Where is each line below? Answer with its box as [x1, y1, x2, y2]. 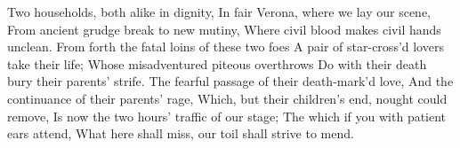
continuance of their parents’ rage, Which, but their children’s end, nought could [7, 89, 448, 107]
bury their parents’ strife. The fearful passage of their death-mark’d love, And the [7, 72, 454, 90]
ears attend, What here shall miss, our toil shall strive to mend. [7, 124, 354, 143]
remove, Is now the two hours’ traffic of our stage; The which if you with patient [7, 106, 447, 125]
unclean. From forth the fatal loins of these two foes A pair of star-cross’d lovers [7, 37, 444, 56]
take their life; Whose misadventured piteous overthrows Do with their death [7, 54, 427, 73]
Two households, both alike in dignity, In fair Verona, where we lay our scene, [7, 3, 432, 20]
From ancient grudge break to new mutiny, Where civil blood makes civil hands [7, 19, 441, 38]
